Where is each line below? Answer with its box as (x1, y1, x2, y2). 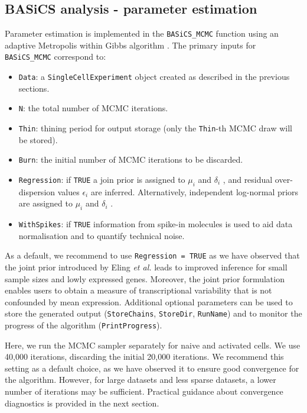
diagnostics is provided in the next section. (5, 396, 159, 409)
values (57, 185, 80, 198)
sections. (18, 82, 50, 94)
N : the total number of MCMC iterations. (18, 102, 168, 114)
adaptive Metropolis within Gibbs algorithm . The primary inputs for (5, 38, 256, 51)
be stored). (18, 133, 58, 146)
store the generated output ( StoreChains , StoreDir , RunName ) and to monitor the (5, 307, 302, 320)
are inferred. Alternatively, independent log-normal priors (90, 185, 299, 198)
